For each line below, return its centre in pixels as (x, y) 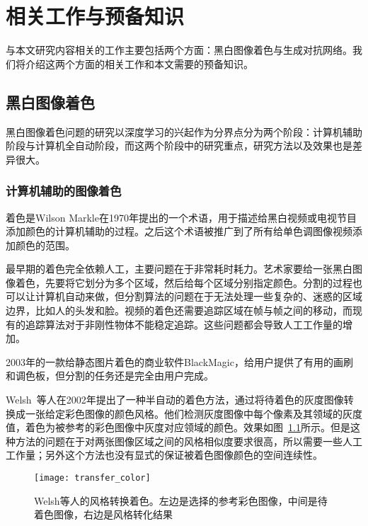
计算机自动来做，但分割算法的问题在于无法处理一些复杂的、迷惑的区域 (199, 296)
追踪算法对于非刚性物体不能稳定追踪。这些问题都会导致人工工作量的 (184, 324)
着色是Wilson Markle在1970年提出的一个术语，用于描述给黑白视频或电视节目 (181, 217)
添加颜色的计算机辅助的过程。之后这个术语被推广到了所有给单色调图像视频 (179, 231)
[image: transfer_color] (92, 478)
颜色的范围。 (45, 245)
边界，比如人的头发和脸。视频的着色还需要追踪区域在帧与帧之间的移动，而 (179, 310)
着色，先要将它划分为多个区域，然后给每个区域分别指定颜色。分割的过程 (184, 282)
